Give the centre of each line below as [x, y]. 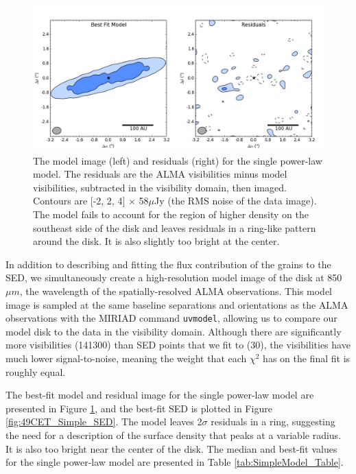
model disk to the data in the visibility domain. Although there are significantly [174, 331]
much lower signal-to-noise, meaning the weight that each [126, 358]
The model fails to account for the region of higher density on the [171, 214]
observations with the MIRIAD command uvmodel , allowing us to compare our [171, 318]
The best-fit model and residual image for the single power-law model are [160, 395]
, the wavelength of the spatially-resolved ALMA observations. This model [176, 291]
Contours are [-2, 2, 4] [79, 201]
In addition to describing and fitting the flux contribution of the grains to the [168, 264]
